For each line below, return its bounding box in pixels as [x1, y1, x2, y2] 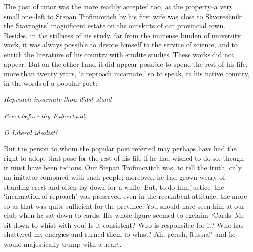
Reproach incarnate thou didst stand [4, 94, 112, 104]
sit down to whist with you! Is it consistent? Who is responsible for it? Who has [4, 219, 244, 230]
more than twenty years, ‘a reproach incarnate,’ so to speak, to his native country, [4, 68, 250, 78]
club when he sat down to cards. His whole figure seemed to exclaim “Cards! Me [4, 210, 245, 220]
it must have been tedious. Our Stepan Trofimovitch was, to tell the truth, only [4, 162, 242, 173]
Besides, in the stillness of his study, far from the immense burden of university [4, 30, 241, 40]
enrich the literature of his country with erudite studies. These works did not [4, 49, 234, 59]
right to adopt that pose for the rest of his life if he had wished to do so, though [4, 153, 244, 163]
